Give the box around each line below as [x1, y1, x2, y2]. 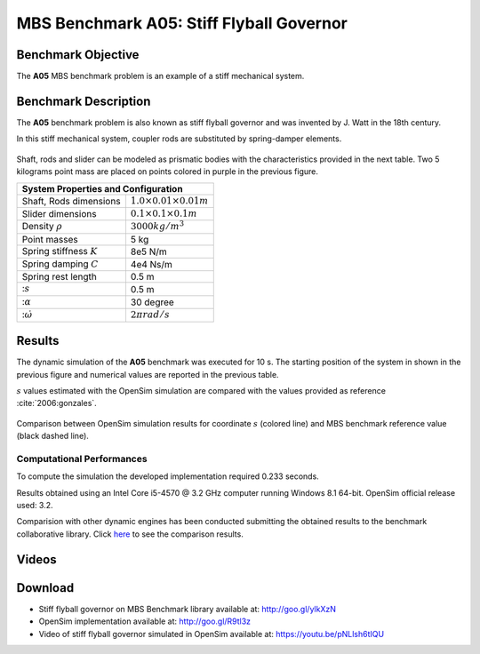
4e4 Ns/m [130, 259, 173, 271]
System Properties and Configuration [21, 182, 183, 195]
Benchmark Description [16, 93, 151, 108]
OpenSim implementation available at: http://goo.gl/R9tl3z [38, 616, 252, 626]
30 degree [130, 296, 175, 308]
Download [16, 580, 75, 595]
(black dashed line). [16, 431, 89, 442]
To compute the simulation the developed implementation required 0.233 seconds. [16, 471, 319, 482]
